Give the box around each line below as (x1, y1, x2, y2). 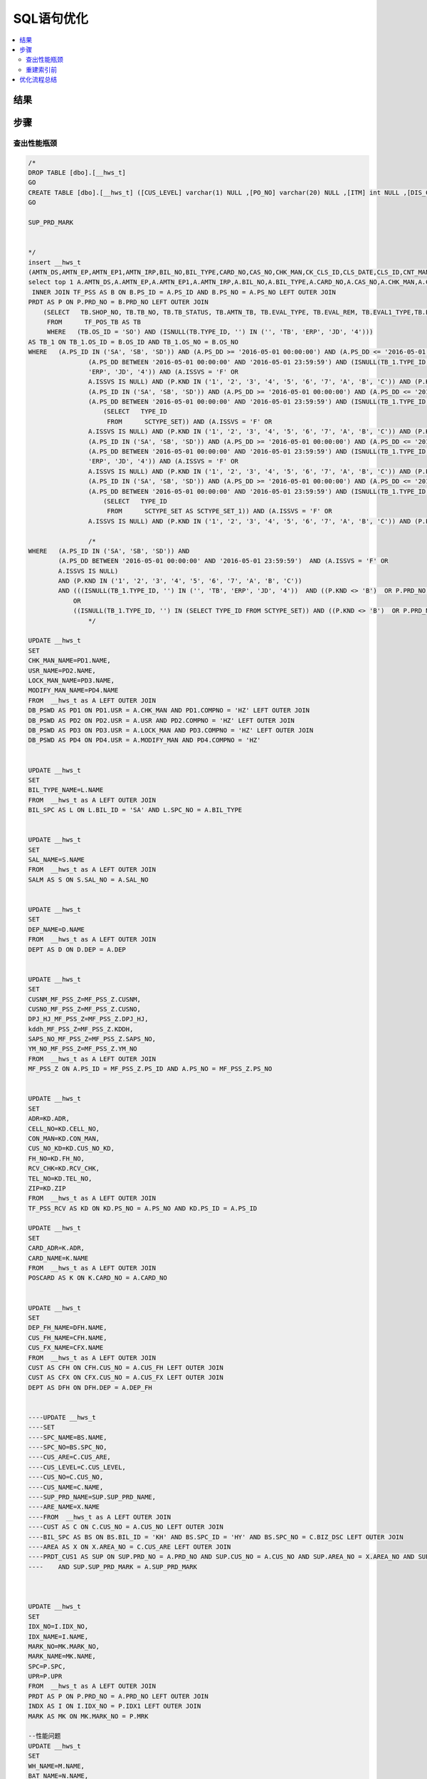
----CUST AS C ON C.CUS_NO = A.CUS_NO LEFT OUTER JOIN (28, 1523, 223, 1531)
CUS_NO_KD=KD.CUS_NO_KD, (28, 1144, 115, 1153)
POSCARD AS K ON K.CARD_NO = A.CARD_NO (28, 1274, 167, 1282)
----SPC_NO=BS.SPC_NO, (28, 1443, 107, 1452)
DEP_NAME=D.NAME (28, 925, 85, 934)
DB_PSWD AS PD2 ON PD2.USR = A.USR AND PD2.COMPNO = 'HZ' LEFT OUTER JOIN (28, 716, 295, 724)
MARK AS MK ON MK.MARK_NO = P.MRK (28, 1712, 149, 1720)
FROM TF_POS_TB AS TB (46, 317, 142, 326)
